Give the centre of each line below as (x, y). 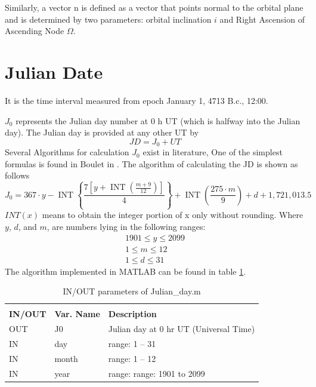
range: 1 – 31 (132, 343)
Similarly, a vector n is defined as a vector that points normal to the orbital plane (154, 7)
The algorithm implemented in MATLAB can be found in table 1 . (126, 271)
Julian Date (54, 71)
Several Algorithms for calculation (67, 152)
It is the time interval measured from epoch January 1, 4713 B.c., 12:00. (137, 100)
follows (17, 175)
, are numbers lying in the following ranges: (126, 226)
